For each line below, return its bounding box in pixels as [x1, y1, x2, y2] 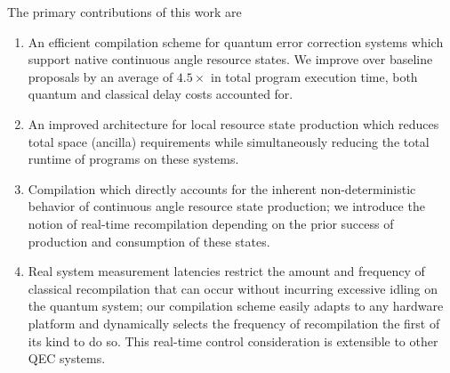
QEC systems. [28, 349, 106, 368]
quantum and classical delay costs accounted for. [28, 85, 293, 103]
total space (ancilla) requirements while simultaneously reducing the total [28, 132, 430, 150]
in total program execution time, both [210, 67, 418, 85]
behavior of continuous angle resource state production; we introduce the [28, 197, 425, 215]
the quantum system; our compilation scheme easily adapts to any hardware [28, 296, 444, 315]
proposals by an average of [28, 67, 173, 85]
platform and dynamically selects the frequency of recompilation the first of [28, 313, 440, 332]
